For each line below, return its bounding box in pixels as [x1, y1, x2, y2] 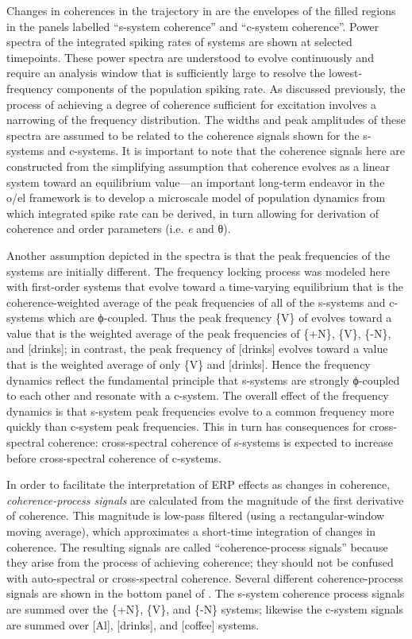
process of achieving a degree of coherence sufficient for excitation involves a [6, 95, 376, 112]
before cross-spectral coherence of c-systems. [6, 449, 221, 466]
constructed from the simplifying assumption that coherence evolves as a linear [6, 157, 391, 174]
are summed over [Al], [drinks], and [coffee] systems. [6, 616, 260, 633]
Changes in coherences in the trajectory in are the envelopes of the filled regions [6, 2, 396, 18]
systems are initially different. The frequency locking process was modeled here [6, 262, 391, 279]
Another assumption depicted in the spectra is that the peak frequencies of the [6, 246, 391, 263]
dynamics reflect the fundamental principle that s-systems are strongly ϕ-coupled [6, 371, 400, 388]
